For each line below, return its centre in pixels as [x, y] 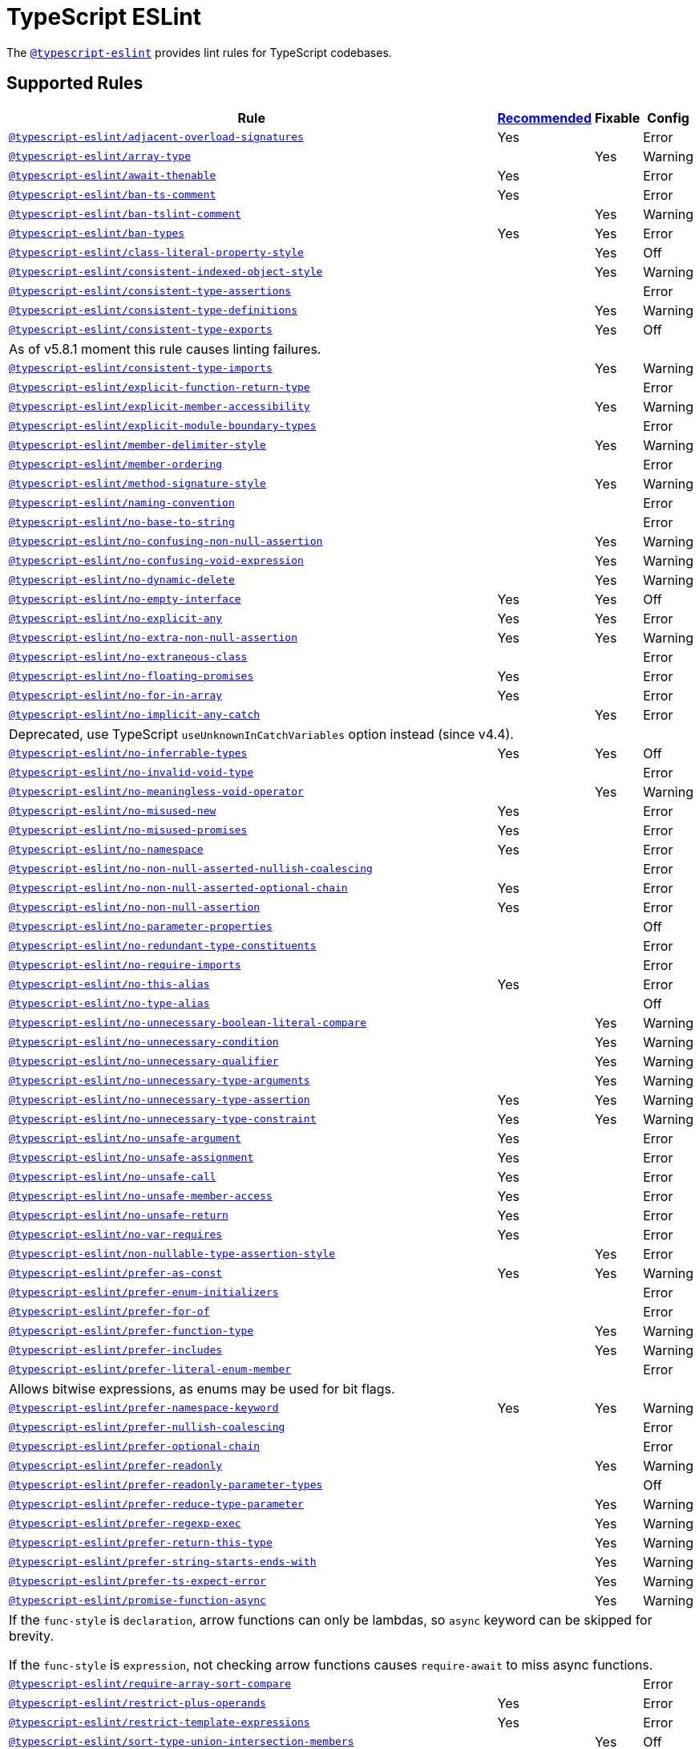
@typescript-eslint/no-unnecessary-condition [144, 1042]
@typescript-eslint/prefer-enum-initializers [144, 1292]
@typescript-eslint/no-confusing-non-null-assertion [166, 542]
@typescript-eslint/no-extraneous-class [128, 657]
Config [668, 118]
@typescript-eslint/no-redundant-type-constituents [163, 946]
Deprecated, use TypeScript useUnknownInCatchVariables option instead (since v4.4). [261, 734]
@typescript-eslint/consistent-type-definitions [154, 310]
